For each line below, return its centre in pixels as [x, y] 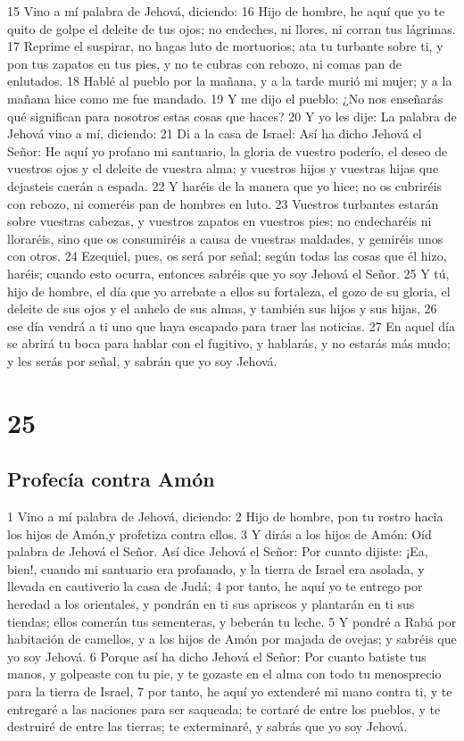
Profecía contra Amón [111, 479]
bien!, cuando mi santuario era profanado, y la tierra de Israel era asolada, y [216, 568]
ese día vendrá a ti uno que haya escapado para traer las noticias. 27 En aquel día [231, 325]
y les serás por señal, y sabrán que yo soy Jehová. [142, 360]
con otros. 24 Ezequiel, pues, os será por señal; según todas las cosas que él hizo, [227, 256]
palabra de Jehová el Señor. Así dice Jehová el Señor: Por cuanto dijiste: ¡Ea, [218, 551]
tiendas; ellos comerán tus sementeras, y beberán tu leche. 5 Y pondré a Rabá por [232, 621]
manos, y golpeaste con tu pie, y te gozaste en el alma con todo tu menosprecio [224, 674]
